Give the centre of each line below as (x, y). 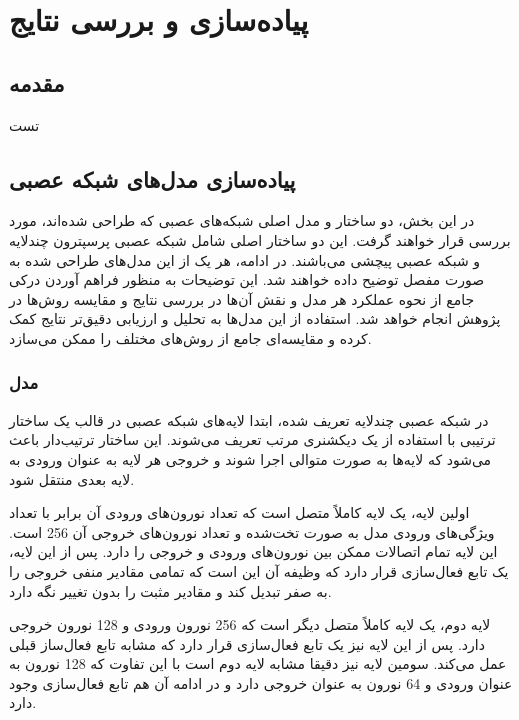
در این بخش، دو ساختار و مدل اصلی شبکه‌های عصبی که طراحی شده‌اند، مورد (242, 220)
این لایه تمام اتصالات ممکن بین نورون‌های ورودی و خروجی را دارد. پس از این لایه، (253, 551)
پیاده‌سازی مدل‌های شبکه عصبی (152, 178)
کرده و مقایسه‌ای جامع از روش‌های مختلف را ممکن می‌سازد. (190, 337)
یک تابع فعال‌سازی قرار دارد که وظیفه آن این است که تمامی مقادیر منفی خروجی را (259, 570)
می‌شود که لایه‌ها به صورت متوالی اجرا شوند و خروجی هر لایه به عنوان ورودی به (250, 458)
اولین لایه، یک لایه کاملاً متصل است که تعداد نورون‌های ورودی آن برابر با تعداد (239, 512)
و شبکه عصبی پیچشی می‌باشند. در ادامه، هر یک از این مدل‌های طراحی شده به (245, 259)
